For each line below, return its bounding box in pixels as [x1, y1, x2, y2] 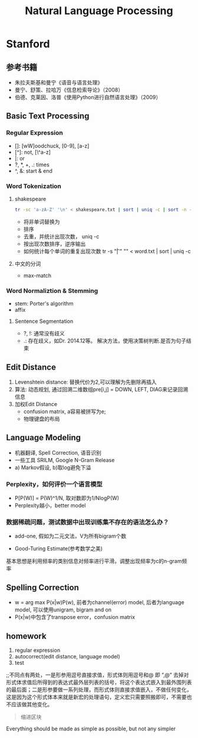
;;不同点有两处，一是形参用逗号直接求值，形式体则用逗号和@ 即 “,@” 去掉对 [6, 671, 189, 678]
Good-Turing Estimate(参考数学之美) [14, 545, 103, 552]
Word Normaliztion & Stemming [6, 286, 98, 295]
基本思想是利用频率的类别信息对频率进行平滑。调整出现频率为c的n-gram [6, 558, 182, 565]
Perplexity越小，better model [14, 502, 86, 509]
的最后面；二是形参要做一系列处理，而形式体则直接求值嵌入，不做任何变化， [6, 686, 192, 693]
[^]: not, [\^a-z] [14, 149, 51, 156]
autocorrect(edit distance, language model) [14, 653, 121, 660]
